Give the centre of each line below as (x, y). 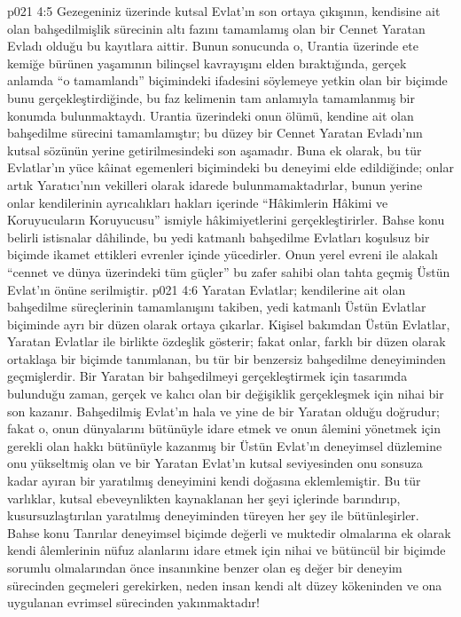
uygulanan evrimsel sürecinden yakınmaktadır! (133, 602)
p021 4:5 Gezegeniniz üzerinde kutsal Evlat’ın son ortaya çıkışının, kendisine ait (224, 11)
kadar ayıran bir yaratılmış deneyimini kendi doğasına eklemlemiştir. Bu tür (214, 481)
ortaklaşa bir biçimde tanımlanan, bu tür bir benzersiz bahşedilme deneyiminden (227, 358)
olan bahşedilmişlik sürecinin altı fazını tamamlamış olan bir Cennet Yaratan (216, 28)
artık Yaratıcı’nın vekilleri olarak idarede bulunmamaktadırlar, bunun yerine (215, 184)
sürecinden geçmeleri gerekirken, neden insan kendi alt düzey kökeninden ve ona (225, 585)
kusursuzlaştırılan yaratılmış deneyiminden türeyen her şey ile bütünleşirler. (213, 515)
